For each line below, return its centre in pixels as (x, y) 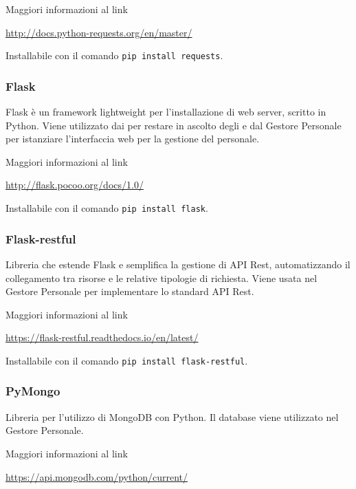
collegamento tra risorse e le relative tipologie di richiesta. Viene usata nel (162, 278)
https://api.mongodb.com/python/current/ (97, 476)
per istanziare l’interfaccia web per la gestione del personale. (133, 139)
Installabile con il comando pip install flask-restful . (127, 360)
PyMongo (33, 391)
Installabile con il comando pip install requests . (114, 55)
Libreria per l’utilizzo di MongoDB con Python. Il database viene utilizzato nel (172, 416)
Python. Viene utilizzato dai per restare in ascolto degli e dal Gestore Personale (174, 125)
